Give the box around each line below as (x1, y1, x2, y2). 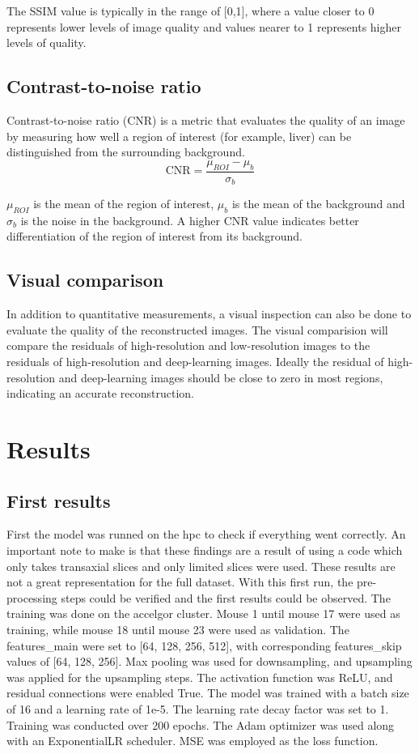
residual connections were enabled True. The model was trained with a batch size (6, 684, 409, 701)
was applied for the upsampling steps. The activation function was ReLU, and (6, 668, 393, 685)
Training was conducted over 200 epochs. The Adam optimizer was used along (6, 716, 395, 733)
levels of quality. (6, 34, 87, 51)
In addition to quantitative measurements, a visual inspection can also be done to (6, 305, 412, 322)
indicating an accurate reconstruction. (6, 385, 194, 402)
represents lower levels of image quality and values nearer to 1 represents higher (6, 18, 401, 35)
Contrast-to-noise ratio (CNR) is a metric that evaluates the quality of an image (6, 111, 405, 128)
